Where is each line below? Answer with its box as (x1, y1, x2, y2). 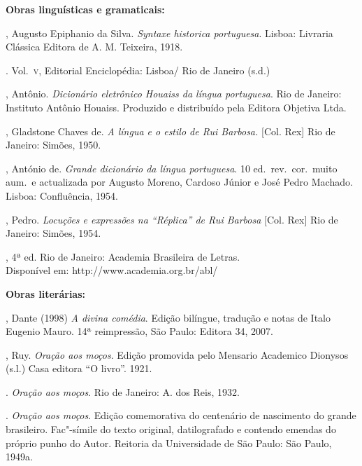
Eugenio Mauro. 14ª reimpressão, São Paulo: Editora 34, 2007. (6, 324, 273, 338)
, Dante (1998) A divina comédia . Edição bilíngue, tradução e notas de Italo (6, 310, 331, 324)
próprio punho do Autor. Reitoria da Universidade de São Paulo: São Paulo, (6, 435, 332, 450)
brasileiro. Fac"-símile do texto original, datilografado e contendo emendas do (6, 422, 336, 437)
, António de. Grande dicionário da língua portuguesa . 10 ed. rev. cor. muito (6, 160, 338, 175)
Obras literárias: (6, 286, 86, 301)
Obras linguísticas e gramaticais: (6, 2, 165, 16)
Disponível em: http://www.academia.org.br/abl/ (6, 263, 218, 277)
